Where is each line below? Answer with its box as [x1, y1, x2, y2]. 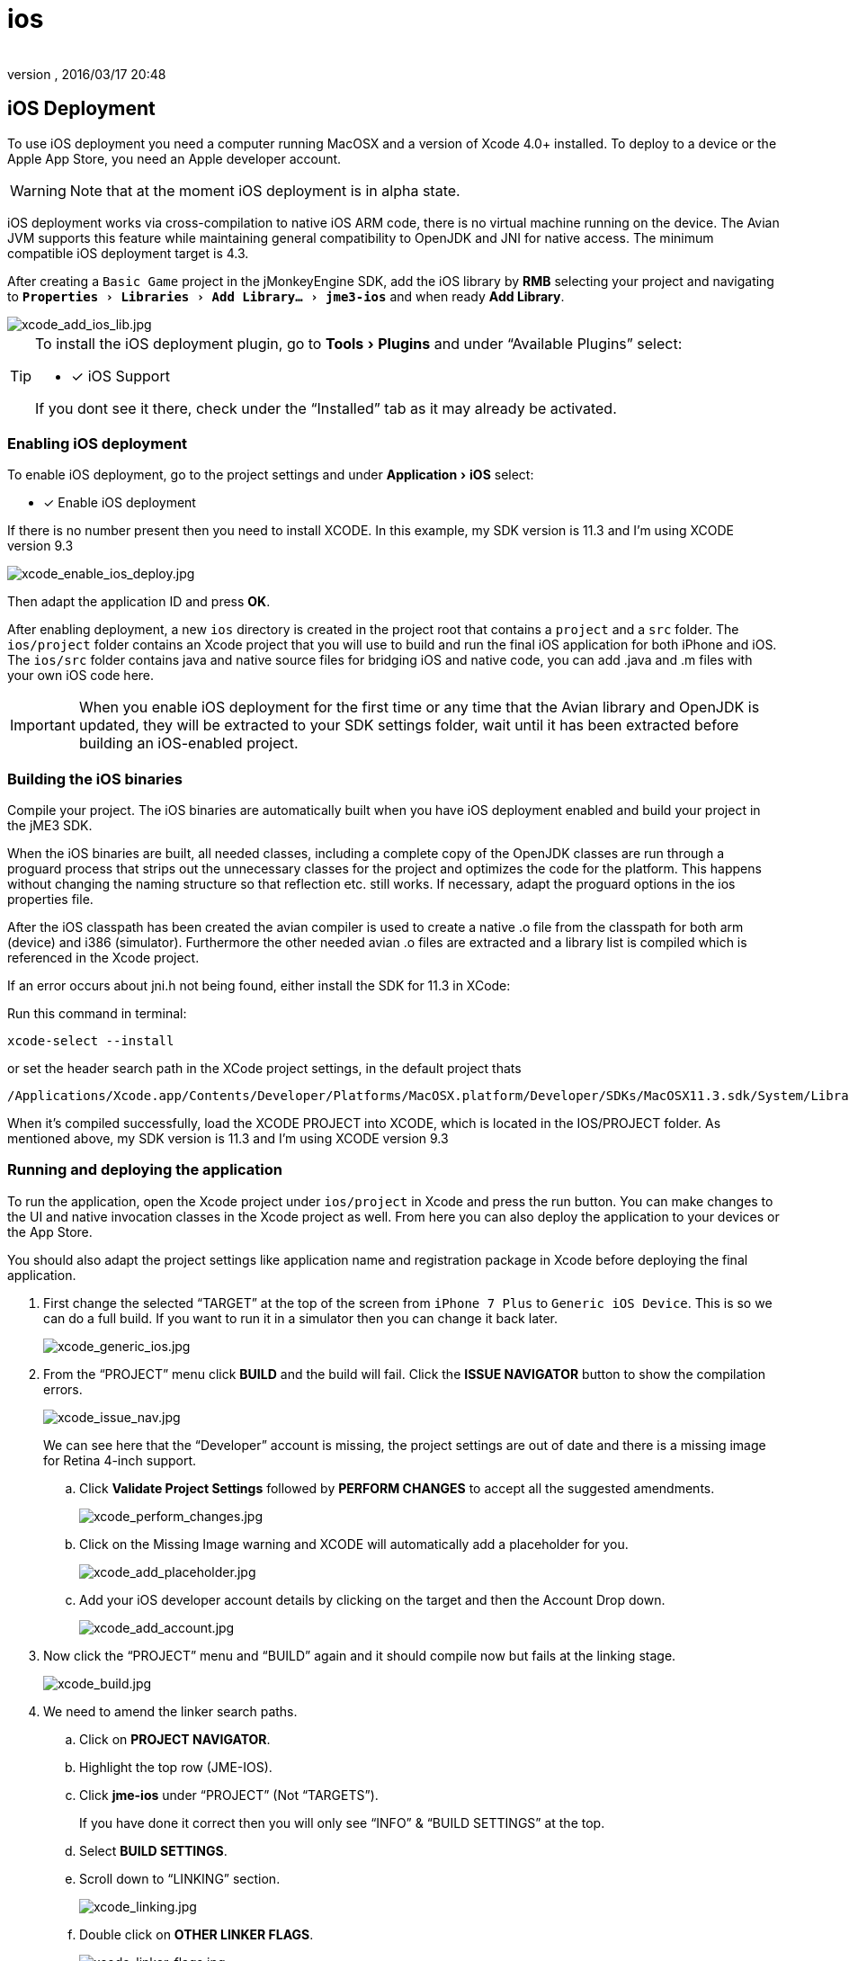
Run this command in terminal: [7, 1006, 187, 1022]
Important [10, 716, 76, 735]
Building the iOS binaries [7, 769, 183, 788]
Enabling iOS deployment [7, 434, 188, 452]
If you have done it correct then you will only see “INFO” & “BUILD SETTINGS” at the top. [79, 1814, 605, 1831]
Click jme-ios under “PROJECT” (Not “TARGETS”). [79, 1786, 379, 1803]
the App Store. [7, 1223, 93, 1240]
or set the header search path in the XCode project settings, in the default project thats [7, 1061, 522, 1077]
